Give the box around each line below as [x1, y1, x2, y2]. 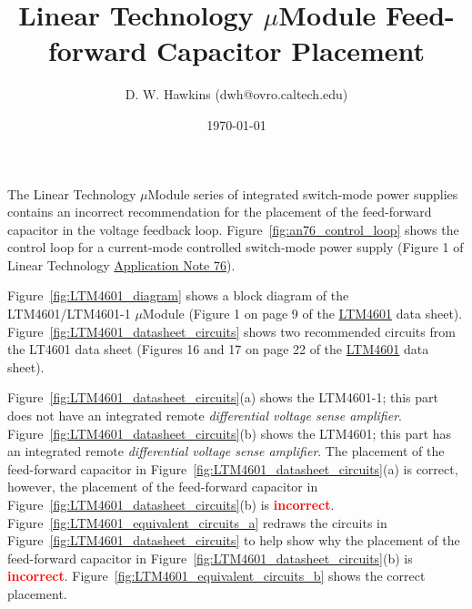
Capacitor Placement [156, 32, 426, 69]
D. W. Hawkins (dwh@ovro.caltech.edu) [125, 85, 348, 104]
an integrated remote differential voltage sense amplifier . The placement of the [7, 442, 445, 461]
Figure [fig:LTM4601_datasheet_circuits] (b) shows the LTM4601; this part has [7, 423, 452, 442]
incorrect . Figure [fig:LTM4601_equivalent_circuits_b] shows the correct [7, 566, 426, 585]
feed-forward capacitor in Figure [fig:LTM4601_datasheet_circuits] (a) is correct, [7, 459, 458, 478]
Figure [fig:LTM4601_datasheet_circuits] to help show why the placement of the [7, 531, 460, 550]
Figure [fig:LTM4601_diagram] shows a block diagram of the [7, 286, 349, 305]
